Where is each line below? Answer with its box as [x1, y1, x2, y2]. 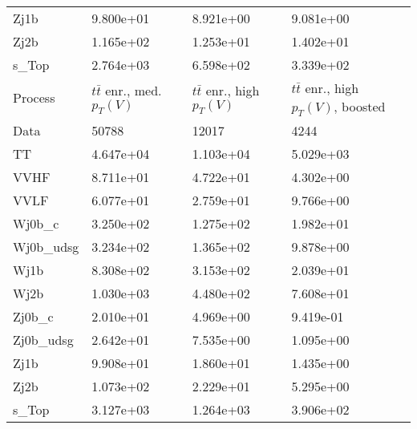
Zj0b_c [13, 307, 54, 326]
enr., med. [105, 81, 162, 99]
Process [13, 88, 55, 107]
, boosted [334, 97, 386, 115]
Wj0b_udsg [13, 237, 79, 257]
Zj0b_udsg [13, 330, 74, 350]
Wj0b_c [13, 214, 59, 233]
